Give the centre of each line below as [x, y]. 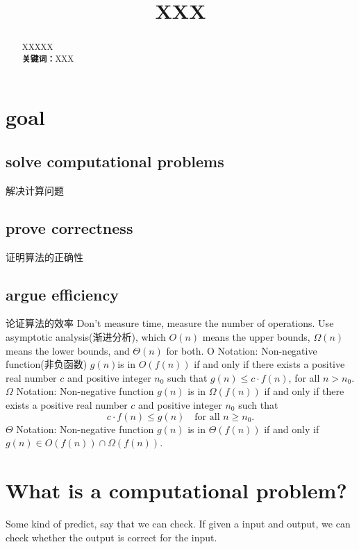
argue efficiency [62, 294]
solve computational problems [115, 161]
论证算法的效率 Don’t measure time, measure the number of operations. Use [170, 323]
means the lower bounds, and [68, 350]
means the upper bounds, [256, 337]
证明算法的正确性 [44, 256]
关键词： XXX [48, 58]
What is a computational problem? [176, 490]
